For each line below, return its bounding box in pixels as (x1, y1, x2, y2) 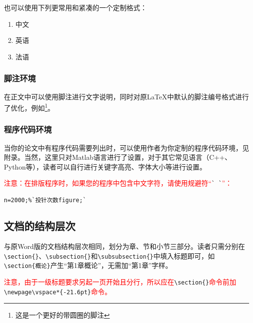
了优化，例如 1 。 (4, 101, 54, 113)
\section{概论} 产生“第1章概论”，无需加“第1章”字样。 (4, 260, 172, 270)
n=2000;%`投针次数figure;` (4, 197, 87, 204)
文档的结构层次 (4, 218, 75, 233)
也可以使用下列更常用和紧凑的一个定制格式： (4, 2, 147, 12)
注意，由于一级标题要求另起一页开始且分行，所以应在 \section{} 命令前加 (4, 276, 236, 286)
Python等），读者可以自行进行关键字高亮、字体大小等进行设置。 (4, 161, 206, 171)
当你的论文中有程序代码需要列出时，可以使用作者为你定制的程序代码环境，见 (4, 142, 249, 152)
